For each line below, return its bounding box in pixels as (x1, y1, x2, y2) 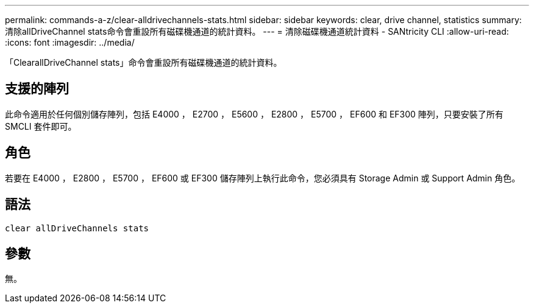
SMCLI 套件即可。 (5, 121, 77, 131)
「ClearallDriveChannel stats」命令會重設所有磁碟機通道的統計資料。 (5, 57, 282, 68)
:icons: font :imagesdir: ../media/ (5, 37, 135, 47)
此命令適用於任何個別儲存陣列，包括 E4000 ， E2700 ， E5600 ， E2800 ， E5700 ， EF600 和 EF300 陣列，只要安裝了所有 (5, 108, 504, 119)
